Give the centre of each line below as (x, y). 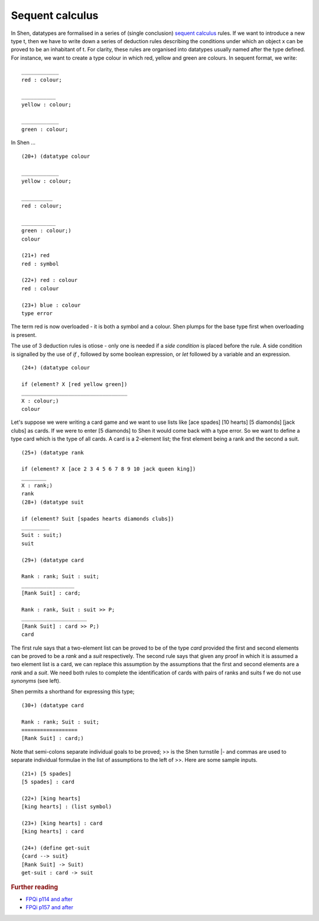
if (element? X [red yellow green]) (74, 384)
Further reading (35, 887)
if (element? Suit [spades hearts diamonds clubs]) (98, 518)
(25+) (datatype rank (53, 453)
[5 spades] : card (48, 781)
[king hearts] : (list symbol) (67, 807)
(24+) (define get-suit (56, 848)
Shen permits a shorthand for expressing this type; (73, 692)
